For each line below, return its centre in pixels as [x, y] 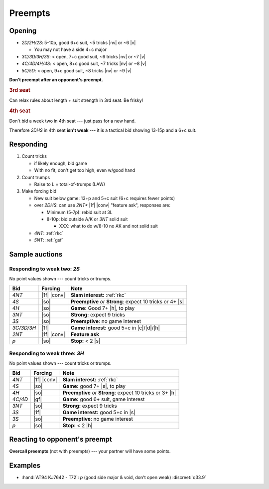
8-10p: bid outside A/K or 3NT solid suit [87, 219]
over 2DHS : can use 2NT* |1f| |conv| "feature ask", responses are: [102, 205]
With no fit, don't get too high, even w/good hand [85, 170]
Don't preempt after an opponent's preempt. [56, 80]
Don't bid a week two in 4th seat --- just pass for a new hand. [72, 121]
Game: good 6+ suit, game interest [104, 399]
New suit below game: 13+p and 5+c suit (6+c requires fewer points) [105, 198]
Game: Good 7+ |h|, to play [103, 308]
